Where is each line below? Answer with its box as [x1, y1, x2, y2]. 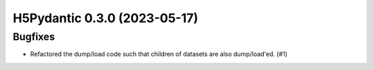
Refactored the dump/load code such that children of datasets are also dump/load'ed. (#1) [30, 50, 287, 58]
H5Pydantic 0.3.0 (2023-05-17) [12, 10, 199, 26]
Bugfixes [12, 30, 55, 43]
